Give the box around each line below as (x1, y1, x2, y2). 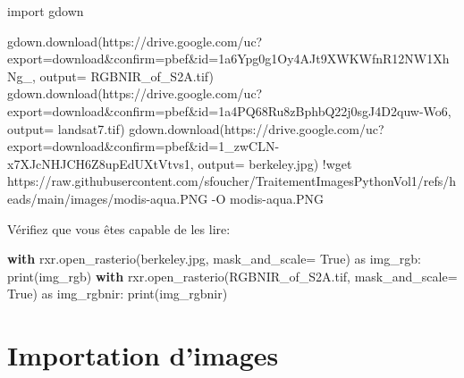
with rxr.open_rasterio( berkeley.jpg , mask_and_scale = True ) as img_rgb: (7, 249, 421, 268)
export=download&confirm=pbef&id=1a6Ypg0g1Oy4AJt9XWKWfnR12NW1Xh (7, 49, 450, 68)
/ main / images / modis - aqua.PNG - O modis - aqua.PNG (30, 189, 325, 207)
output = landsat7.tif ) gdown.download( (7, 119, 224, 138)
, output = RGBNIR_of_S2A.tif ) (32, 66, 214, 85)
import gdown (7, 2, 84, 20)
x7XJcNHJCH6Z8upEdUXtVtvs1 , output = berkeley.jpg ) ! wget (7, 154, 352, 172)
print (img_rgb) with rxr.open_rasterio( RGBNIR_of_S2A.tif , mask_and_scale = (7, 266, 458, 285)
